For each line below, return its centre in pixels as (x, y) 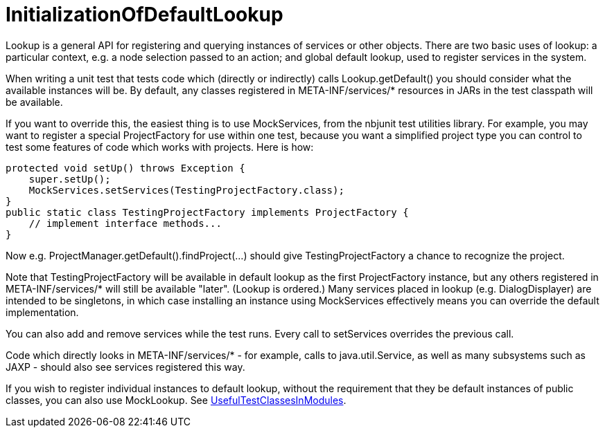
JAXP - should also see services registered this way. (125, 367)
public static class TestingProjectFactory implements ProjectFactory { (207, 212)
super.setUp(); (70, 179)
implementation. (42, 312)
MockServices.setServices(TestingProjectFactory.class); (186, 190)
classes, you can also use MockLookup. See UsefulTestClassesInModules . (176, 400)
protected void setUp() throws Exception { (125, 168)
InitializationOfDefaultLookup (144, 15)
